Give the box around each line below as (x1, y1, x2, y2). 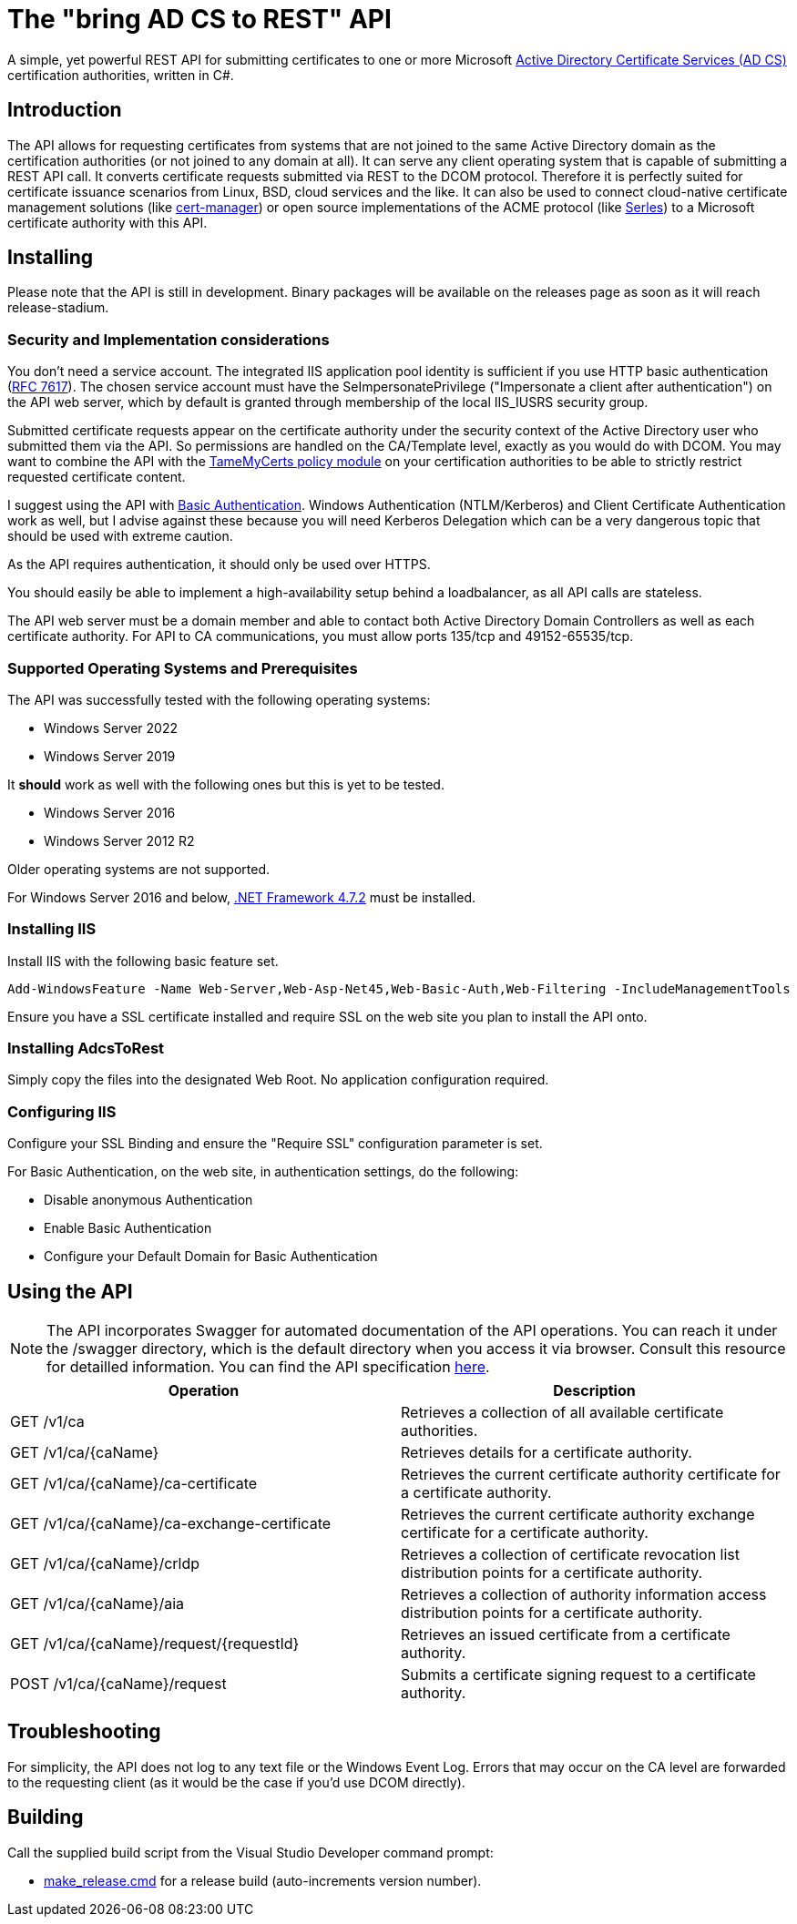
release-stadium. (7, 300, 109, 316)
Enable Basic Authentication (44, 1220, 212, 1237)
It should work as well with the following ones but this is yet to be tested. (7, 776, 444, 792)
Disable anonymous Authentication (44, 1192, 253, 1208)
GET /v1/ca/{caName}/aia (10, 1594, 185, 1614)
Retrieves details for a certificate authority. (401, 1443, 692, 1462)
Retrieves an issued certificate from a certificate (401, 1625, 731, 1644)
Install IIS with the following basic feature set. (7, 952, 279, 969)
